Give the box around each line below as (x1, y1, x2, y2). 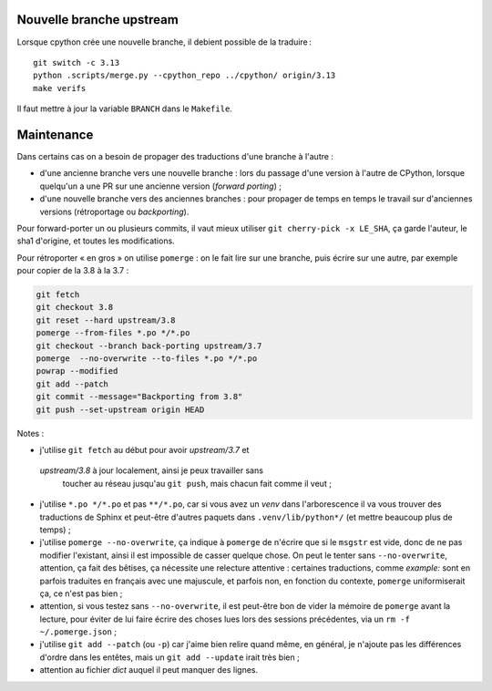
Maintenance (16, 127, 94, 142)
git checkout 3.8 (36, 302, 114, 313)
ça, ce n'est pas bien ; (39, 588, 123, 599)
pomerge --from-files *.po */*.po (36, 328, 190, 338)
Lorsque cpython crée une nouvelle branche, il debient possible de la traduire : (16, 36, 312, 47)
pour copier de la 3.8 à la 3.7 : (16, 265, 129, 276)
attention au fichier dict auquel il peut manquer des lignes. (39, 665, 259, 676)
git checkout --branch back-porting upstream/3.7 (36, 340, 262, 351)
